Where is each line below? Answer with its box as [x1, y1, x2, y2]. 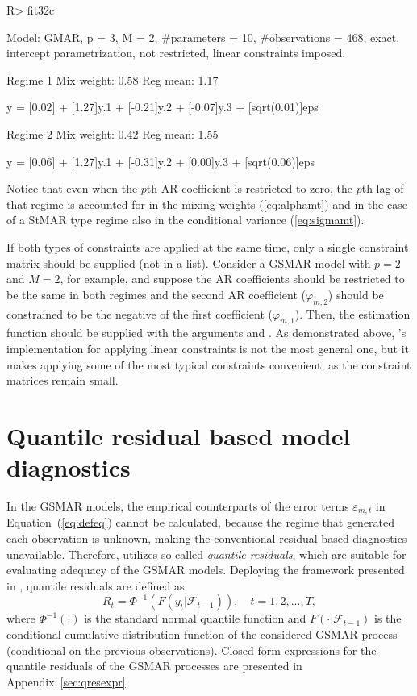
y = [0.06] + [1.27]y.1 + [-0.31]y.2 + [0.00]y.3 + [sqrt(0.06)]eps [6, 152, 315, 169]
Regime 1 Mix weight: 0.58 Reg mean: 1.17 [6, 71, 219, 88]
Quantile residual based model [6, 419, 351, 452]
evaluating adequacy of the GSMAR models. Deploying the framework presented [6, 561, 405, 578]
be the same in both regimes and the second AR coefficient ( [6, 285, 306, 302]
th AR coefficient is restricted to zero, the [146, 180, 352, 197]
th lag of [361, 180, 404, 197]
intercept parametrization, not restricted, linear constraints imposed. [6, 44, 346, 61]
